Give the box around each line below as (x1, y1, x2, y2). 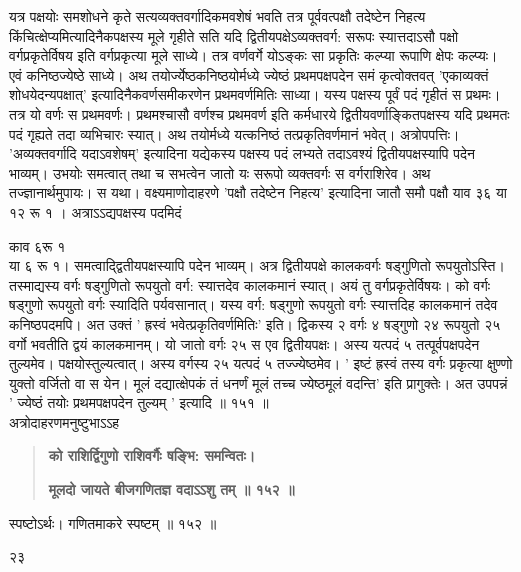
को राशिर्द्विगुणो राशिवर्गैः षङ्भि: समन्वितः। (48, 445, 256, 466)
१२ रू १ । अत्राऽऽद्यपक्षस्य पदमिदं (9, 201, 182, 222)
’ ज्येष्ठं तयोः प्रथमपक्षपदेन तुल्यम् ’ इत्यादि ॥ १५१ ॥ (9, 392, 269, 413)
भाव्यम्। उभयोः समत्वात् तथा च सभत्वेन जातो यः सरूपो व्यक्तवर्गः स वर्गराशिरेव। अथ (9, 162, 431, 183)
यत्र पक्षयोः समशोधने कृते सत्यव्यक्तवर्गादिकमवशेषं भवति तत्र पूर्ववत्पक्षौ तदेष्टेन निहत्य (9, 6, 426, 26)
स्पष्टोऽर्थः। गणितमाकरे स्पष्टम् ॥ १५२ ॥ (9, 512, 217, 533)
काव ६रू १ (9, 235, 66, 256)
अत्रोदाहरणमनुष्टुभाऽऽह (9, 411, 120, 432)
